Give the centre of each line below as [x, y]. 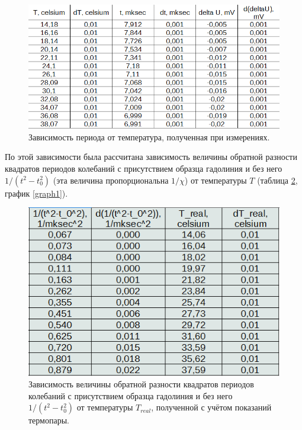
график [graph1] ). [36, 193]
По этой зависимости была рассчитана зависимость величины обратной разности [151, 157]
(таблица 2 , [277, 180]
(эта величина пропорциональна [111, 180]
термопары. [49, 420]
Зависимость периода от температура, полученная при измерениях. [149, 137]
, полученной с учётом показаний [211, 407]
